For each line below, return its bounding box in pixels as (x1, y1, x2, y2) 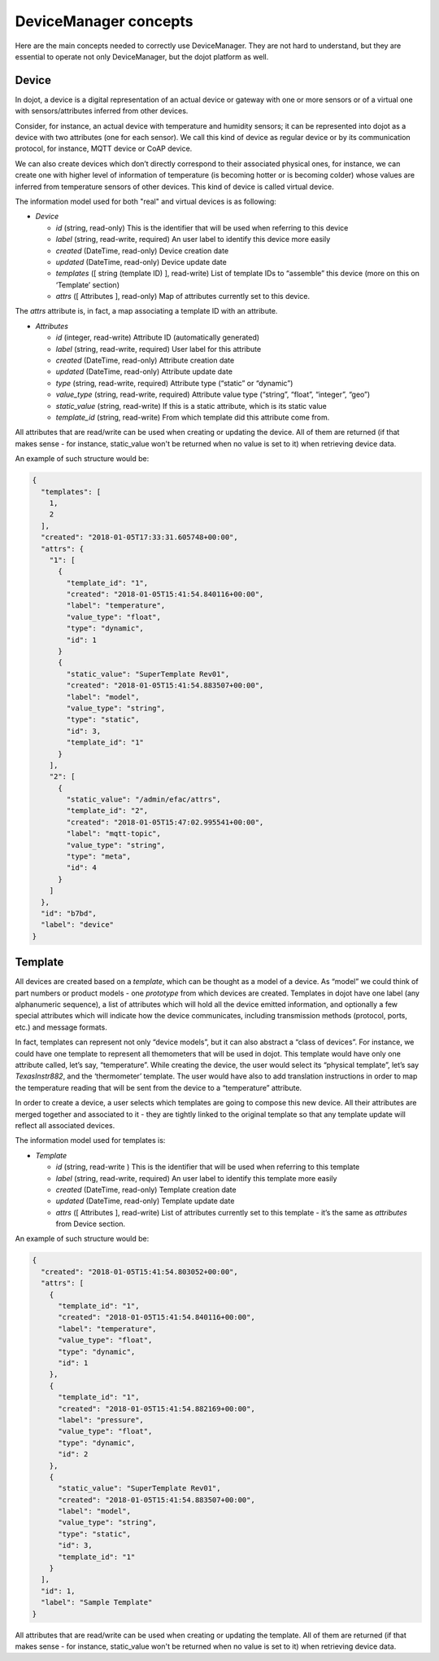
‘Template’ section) (55, 279, 120, 289)
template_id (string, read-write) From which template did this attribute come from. (55, 412, 330, 422)
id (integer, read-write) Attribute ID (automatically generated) (55, 332, 260, 342)
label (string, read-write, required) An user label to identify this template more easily (55, 1173, 337, 1183)
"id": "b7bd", (41, 909, 98, 918)
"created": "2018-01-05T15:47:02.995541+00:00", (66, 817, 264, 827)
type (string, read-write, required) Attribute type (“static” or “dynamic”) (55, 378, 293, 388)
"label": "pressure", (58, 1415, 144, 1425)
